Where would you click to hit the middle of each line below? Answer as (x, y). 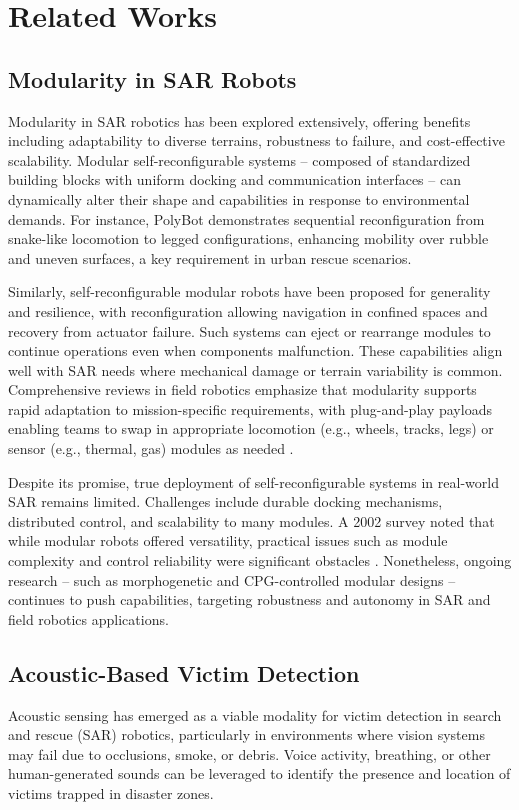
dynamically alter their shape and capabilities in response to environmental (239, 198)
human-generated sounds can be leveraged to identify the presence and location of (259, 773)
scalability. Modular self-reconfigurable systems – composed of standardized (239, 159)
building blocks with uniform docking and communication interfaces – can (234, 179)
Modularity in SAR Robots (152, 78)
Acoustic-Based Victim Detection (184, 672)
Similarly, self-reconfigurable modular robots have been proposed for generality (249, 291)
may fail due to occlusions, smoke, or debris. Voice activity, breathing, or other (249, 753)
